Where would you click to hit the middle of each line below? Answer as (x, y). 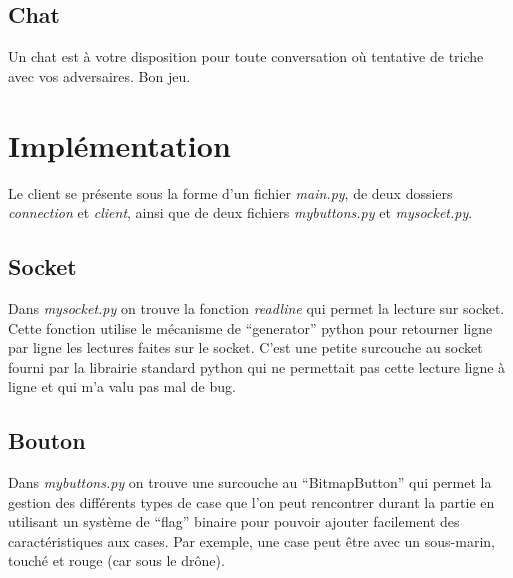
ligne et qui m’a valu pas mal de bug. (122, 386)
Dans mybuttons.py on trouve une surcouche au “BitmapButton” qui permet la (250, 482)
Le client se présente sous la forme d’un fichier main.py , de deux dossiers (230, 192)
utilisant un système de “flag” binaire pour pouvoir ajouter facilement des (234, 521)
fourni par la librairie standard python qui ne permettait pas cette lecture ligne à (257, 366)
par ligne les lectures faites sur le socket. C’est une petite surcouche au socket (245, 347)
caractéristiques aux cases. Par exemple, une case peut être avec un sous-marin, (251, 540)
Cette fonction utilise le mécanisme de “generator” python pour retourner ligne (250, 327)
